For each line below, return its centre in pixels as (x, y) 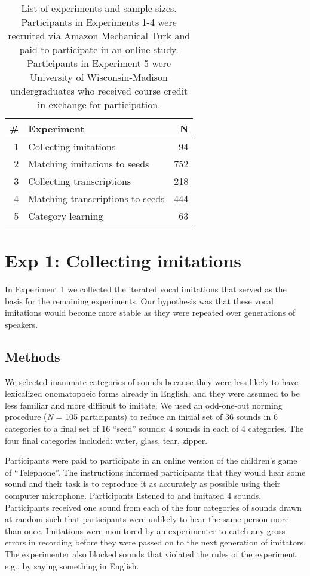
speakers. (22, 324)
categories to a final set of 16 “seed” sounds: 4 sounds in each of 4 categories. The (154, 429)
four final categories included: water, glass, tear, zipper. (106, 440)
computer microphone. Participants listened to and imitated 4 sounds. (133, 496)
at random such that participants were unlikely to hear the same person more (147, 519)
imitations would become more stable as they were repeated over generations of (150, 313)
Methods (33, 356)
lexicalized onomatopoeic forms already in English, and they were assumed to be (152, 393)
